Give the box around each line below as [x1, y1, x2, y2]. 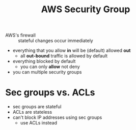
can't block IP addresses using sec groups [12, 114, 102, 120]
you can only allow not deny [20, 63, 80, 70]
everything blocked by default [12, 58, 76, 64]
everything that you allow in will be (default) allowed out [12, 47, 131, 54]
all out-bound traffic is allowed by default [20, 53, 108, 59]
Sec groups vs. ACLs [5, 87, 95, 99]
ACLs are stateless [12, 109, 52, 115]
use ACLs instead [20, 120, 58, 126]
